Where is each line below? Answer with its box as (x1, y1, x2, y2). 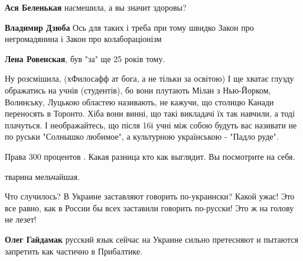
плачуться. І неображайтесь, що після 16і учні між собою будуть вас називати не (5, 118, 297, 131)
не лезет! (5, 213, 37, 225)
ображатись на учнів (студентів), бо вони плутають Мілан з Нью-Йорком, (5, 83, 271, 96)
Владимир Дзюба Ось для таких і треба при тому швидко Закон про (5, 21, 254, 33)
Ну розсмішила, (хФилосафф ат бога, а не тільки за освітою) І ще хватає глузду (5, 72, 294, 85)
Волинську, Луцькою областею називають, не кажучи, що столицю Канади (5, 95, 274, 108)
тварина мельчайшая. (5, 170, 80, 182)
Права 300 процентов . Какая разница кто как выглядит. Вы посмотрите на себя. (5, 150, 295, 162)
